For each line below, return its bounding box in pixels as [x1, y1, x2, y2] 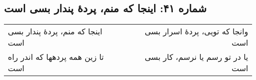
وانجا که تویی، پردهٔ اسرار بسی [144, 26, 248, 37]
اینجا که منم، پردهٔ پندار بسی [8, 26, 102, 37]
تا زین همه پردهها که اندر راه [8, 51, 104, 63]
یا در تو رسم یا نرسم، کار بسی [144, 51, 248, 63]
